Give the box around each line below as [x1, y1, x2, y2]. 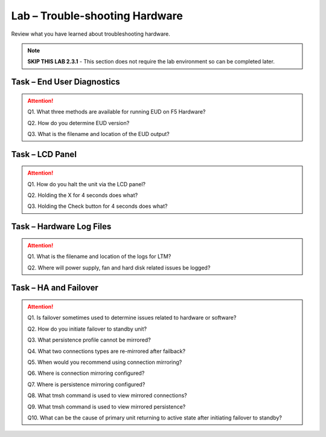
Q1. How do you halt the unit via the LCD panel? [27, 180, 146, 187]
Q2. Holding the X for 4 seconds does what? [27, 192, 138, 199]
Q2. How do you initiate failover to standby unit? [27, 325, 147, 332]
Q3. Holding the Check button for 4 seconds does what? [27, 202, 168, 210]
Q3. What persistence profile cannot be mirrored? [27, 336, 151, 344]
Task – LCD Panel [11, 149, 77, 160]
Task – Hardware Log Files [11, 221, 112, 232]
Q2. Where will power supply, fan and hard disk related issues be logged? [27, 264, 211, 271]
